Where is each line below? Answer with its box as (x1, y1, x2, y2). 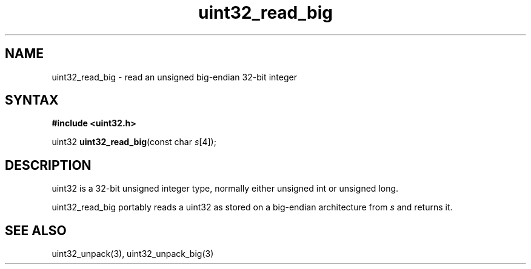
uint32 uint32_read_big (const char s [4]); (52, 137, 216, 147)
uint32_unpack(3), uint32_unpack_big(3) (52, 248, 214, 259)
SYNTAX (5, 92, 59, 108)
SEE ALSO (5, 222, 67, 238)
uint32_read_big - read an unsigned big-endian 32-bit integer (52, 71, 297, 82)
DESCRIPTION (5, 157, 92, 173)
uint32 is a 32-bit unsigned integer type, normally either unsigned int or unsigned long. (52, 183, 399, 194)
